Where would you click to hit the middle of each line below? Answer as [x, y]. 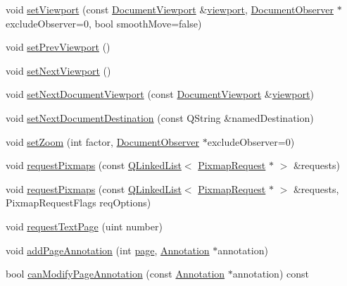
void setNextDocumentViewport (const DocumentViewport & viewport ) [160, 94]
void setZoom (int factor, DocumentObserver [103, 141]
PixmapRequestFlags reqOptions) [78, 203]
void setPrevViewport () [58, 47]
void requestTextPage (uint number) [84, 226]
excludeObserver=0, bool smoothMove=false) [104, 23]
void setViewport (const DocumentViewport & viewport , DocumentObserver [170, 9]
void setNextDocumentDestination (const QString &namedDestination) [160, 117]
